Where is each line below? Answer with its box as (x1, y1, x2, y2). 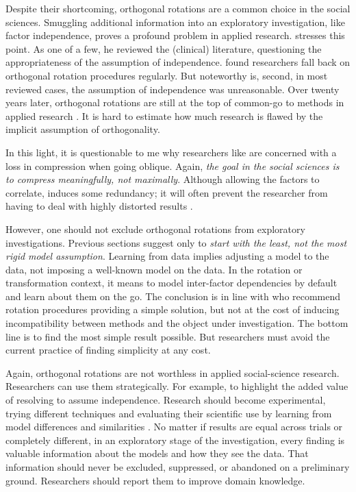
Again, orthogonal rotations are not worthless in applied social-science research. (5, 365, 340, 380)
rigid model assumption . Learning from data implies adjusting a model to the (5, 249, 329, 263)
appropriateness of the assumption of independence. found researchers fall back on (5, 55, 351, 69)
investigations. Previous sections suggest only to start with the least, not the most (5, 235, 347, 249)
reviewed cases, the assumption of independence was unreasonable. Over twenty (5, 82, 340, 96)
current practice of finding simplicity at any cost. (5, 343, 211, 357)
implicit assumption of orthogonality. (5, 122, 160, 136)
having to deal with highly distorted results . (5, 199, 193, 213)
